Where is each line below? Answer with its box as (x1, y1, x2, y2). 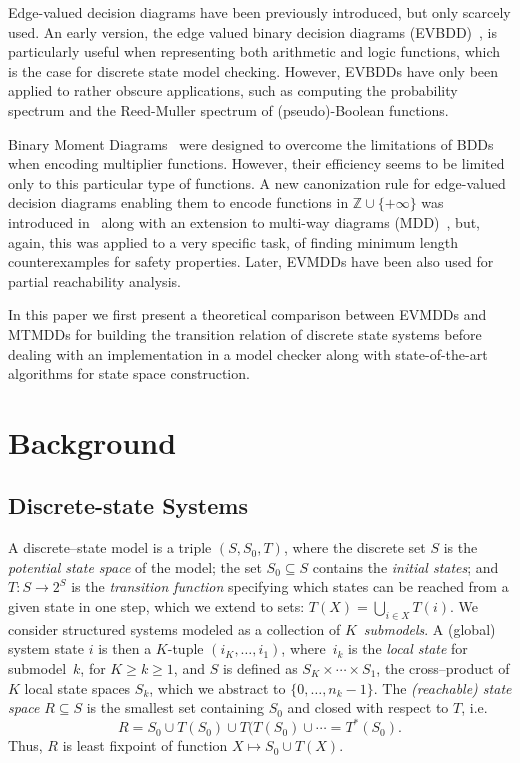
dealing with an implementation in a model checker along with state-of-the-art (8, 343, 488, 364)
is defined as (222, 658, 298, 679)
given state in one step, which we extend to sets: (8, 596, 305, 617)
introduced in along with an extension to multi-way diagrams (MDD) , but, (8, 211, 481, 232)
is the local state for (348, 638, 468, 659)
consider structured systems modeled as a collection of (8, 618, 341, 639)
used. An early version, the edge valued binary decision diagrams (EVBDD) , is (8, 21, 497, 42)
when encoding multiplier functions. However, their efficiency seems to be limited (8, 153, 505, 174)
